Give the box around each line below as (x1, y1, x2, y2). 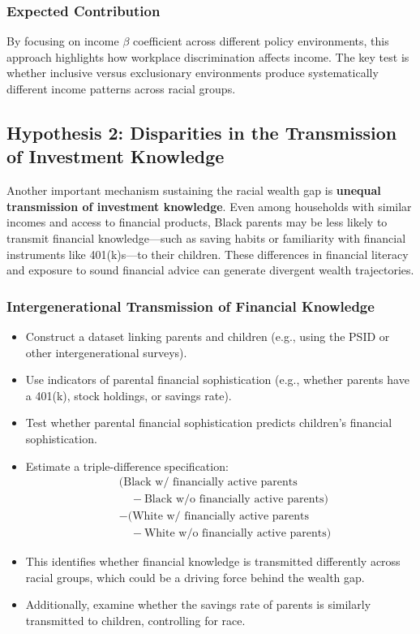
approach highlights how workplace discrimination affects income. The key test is (6, 48, 409, 65)
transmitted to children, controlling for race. (25, 612, 246, 629)
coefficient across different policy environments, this (132, 32, 389, 50)
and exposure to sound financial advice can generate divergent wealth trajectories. (6, 261, 414, 278)
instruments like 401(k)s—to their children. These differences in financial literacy (6, 245, 409, 262)
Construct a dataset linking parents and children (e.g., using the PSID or (25, 327, 390, 344)
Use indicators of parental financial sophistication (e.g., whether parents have (25, 371, 409, 388)
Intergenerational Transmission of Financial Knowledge (6, 295, 375, 316)
